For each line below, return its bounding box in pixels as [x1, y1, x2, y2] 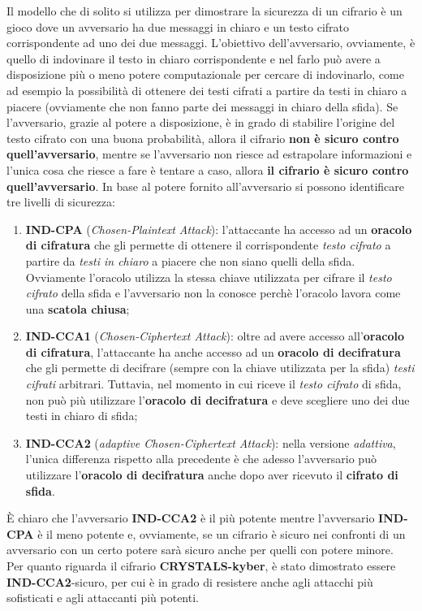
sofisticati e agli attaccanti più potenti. [6, 589, 199, 606]
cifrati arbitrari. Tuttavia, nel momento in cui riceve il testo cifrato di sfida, [25, 375, 402, 392]
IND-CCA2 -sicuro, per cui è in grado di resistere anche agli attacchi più [6, 573, 373, 590]
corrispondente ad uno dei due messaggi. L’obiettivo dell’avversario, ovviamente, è [6, 34, 416, 51]
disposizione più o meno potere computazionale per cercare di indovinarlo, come [6, 66, 404, 83]
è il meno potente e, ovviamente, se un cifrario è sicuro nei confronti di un [37, 525, 406, 542]
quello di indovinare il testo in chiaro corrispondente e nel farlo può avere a [6, 50, 381, 67]
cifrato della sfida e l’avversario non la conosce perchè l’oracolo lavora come [25, 284, 401, 301]
